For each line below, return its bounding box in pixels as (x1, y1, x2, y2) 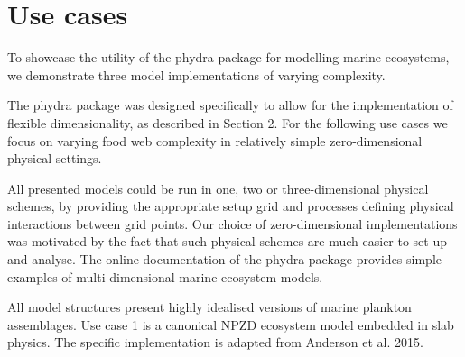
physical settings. (7, 149, 102, 168)
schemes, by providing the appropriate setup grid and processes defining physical (7, 197, 454, 215)
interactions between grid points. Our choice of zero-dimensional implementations (7, 214, 458, 233)
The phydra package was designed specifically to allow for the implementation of (7, 96, 453, 114)
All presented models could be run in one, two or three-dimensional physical (7, 178, 429, 197)
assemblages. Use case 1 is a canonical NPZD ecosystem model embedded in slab (7, 315, 454, 334)
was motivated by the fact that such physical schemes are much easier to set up (7, 232, 448, 251)
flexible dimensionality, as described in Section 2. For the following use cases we (7, 113, 448, 132)
